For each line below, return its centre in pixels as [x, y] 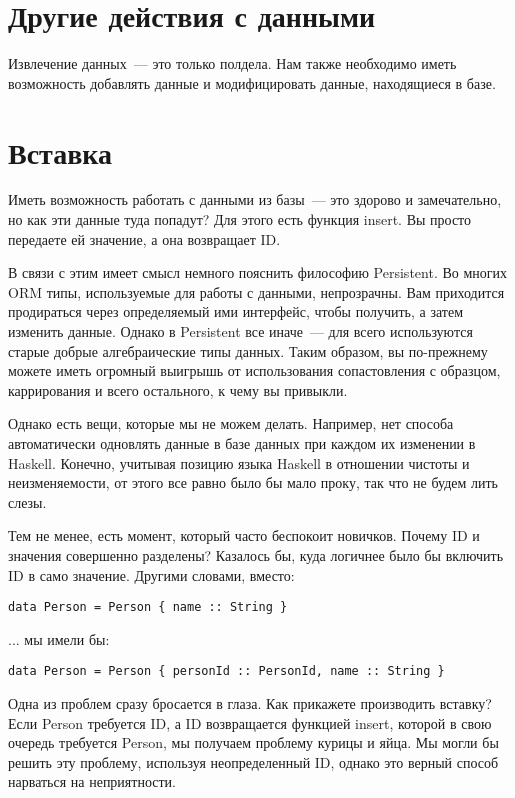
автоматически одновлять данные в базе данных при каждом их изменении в [242, 442]
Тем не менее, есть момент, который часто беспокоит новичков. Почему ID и [244, 535]
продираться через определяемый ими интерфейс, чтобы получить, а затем [235, 311]
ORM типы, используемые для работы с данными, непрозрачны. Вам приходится [256, 291]
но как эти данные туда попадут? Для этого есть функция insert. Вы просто [240, 219]
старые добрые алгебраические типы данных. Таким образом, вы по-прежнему [248, 350]
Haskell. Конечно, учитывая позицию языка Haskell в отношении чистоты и [239, 462]
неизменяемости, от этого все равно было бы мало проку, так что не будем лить [253, 482]
